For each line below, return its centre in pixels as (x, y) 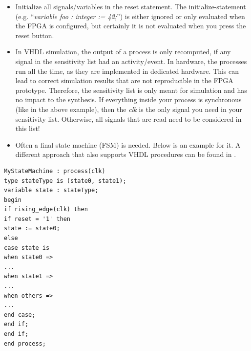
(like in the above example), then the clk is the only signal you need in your (129, 109)
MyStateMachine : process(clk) (55, 171)
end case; (20, 315)
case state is (27, 248)
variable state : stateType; (51, 190)
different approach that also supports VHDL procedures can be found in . (126, 154)
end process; (25, 343)
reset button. (35, 35)
